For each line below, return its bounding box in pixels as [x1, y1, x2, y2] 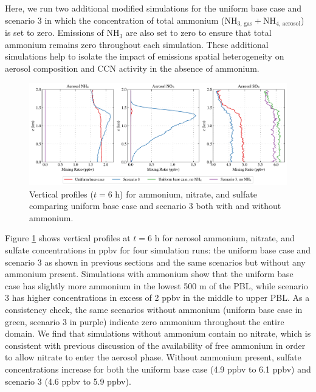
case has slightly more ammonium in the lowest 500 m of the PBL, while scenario [5, 279, 308, 292]
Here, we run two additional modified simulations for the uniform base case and [5, 2, 302, 14]
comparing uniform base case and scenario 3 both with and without [29, 199, 281, 212]
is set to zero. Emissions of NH [5, 26, 120, 39]
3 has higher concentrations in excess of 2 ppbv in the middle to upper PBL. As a [5, 291, 310, 304]
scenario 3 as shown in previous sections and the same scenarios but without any [5, 255, 306, 268]
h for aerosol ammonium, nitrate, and [154, 232, 295, 244]
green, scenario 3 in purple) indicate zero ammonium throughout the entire [5, 315, 284, 328]
